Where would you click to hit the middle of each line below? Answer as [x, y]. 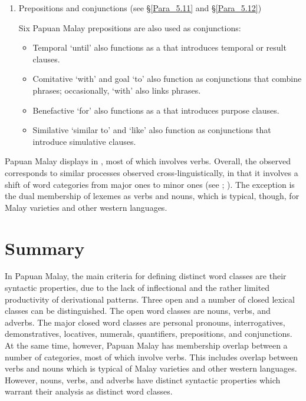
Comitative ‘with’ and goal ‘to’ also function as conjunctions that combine [167, 79]
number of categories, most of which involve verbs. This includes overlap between [152, 357]
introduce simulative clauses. [84, 141]
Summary [45, 248]
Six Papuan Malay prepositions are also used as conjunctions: [130, 27]
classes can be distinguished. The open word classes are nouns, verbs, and [138, 311]
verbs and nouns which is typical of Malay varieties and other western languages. [151, 368]
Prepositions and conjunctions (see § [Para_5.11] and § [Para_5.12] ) [140, 8]
